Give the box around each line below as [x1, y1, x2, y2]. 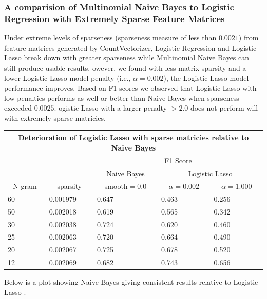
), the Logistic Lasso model [163, 72, 249, 83]
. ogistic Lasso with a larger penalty [54, 102, 167, 113]
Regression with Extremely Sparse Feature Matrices [4, 12, 225, 25]
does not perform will [190, 102, 258, 113]
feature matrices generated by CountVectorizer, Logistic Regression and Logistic [4, 42, 257, 53]
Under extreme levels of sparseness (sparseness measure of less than [4, 32, 217, 43]
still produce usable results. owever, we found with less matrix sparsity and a [4, 62, 246, 73]
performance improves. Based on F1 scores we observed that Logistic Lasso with [4, 82, 257, 93]
